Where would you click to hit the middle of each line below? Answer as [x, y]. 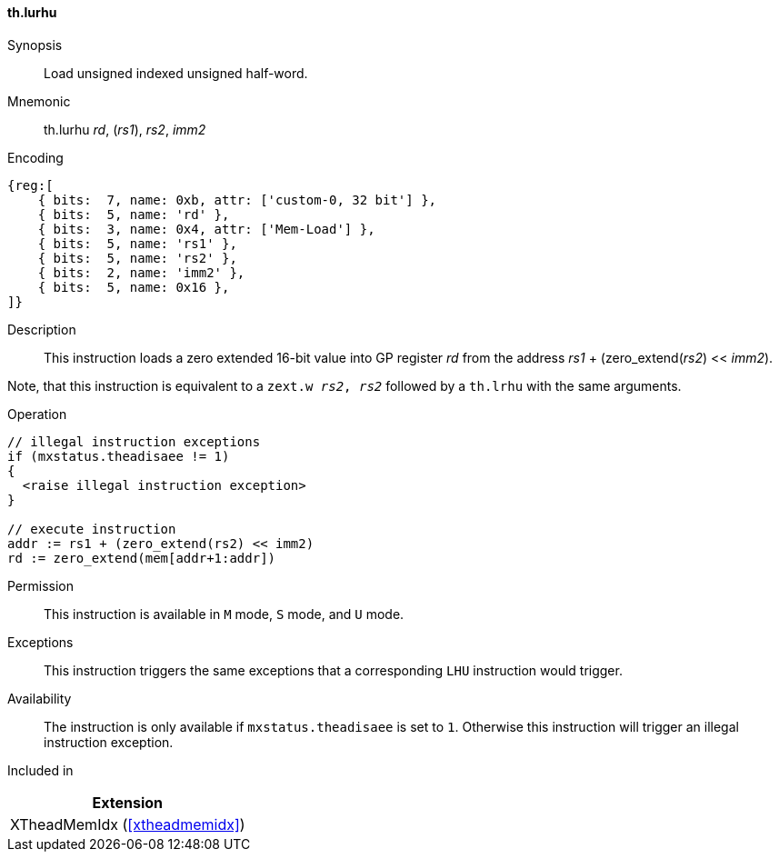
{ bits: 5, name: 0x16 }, [134, 287]
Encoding [35, 157]
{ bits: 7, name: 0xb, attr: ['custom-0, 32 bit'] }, [237, 200]
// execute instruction [92, 529]
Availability [40, 698]
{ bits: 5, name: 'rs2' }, [137, 258]
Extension [128, 802]
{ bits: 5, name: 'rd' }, [134, 214]
